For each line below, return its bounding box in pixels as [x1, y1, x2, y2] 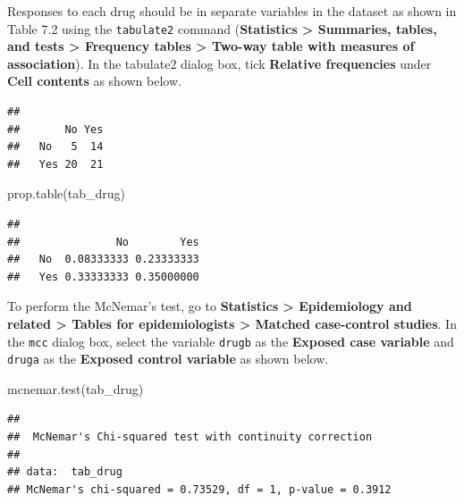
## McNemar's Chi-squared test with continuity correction [7, 431, 373, 444]
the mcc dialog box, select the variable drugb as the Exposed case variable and [7, 331, 454, 350]
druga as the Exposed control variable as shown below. [7, 349, 329, 368]
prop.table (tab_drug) [7, 184, 125, 203]
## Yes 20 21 [7, 157, 104, 171]
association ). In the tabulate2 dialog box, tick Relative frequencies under [7, 54, 432, 72]
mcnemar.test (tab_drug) [7, 379, 144, 398]
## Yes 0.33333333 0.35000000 [7, 270, 199, 283]
